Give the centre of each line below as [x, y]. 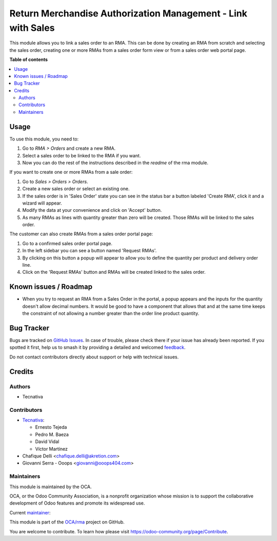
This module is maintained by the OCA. [51, 487]
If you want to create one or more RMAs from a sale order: [71, 172]
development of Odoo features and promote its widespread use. [77, 503]
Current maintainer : [30, 512]
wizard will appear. [42, 203]
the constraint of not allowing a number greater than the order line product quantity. [111, 313]
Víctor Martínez [52, 449]
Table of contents [29, 59]
